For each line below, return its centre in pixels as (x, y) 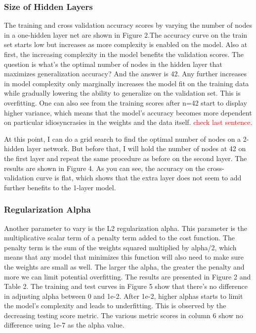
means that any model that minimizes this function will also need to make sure (124, 257)
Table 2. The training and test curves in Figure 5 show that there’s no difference (126, 286)
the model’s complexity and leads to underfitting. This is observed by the (115, 305)
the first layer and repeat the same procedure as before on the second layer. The (126, 158)
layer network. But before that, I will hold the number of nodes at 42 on (136, 148)
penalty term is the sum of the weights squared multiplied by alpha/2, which (120, 247)
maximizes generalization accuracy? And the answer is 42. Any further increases (125, 74)
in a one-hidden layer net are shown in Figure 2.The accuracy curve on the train (126, 34)
